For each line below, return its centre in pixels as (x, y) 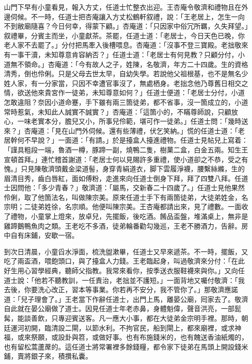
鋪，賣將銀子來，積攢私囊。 (48, 356)
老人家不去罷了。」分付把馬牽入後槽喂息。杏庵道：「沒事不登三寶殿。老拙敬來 (126, 45)
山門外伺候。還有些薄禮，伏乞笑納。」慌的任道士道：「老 (156, 130)
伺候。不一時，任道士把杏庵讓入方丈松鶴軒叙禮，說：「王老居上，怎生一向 (127, 16)
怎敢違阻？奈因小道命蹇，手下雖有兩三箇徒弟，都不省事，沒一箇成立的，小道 (126, 102)
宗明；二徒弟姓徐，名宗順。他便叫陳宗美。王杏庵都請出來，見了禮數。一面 (123, 207)
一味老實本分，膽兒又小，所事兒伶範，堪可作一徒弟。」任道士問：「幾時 (129, 121)
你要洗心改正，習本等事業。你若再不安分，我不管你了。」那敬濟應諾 (131, 290)
